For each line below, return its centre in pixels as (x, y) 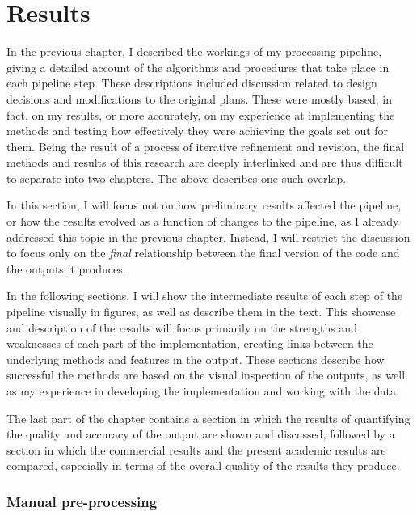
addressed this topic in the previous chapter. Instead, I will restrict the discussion (208, 237)
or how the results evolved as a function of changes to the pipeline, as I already (203, 221)
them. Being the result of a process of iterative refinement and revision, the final (206, 146)
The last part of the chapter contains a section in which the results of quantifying (208, 418)
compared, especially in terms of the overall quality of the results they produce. (203, 465)
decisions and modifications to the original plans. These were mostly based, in (199, 98)
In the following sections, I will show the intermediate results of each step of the (205, 296)
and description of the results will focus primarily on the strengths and (182, 327)
